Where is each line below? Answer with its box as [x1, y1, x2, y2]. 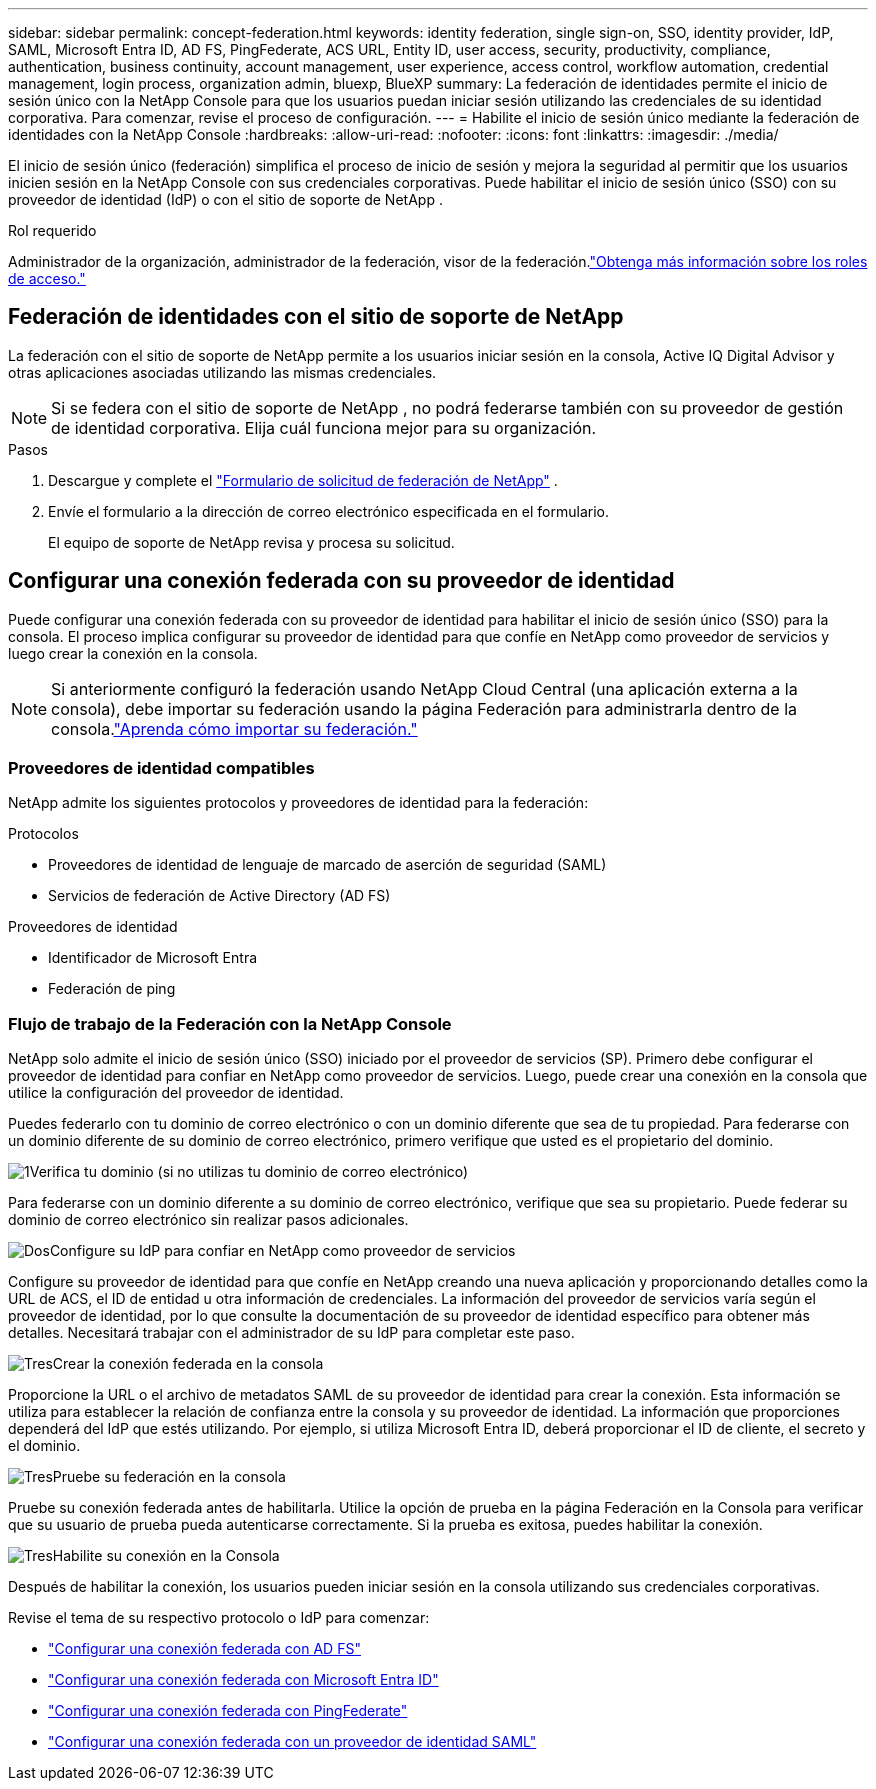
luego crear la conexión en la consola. [8, 644, 258, 662]
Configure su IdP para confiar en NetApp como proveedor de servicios [49, 1242, 516, 1260]
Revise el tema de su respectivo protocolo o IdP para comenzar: [8, 1609, 430, 1627]
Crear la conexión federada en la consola [52, 1355, 324, 1373]
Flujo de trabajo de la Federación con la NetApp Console [8, 1013, 452, 1034]
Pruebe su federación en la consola [52, 1468, 286, 1486]
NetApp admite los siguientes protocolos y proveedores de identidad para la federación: [8, 794, 589, 812]
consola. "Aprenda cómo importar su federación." [51, 718, 418, 739]
